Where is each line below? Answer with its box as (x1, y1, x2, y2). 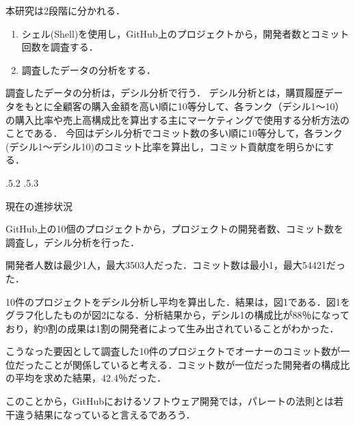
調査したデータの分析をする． (21, 62, 156, 77)
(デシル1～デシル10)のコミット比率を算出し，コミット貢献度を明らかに (5, 139, 325, 153)
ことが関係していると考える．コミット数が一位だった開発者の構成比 (43, 357, 350, 371)
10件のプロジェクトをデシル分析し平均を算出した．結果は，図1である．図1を (5, 294, 350, 308)
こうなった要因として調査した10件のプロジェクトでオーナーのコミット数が (5, 344, 341, 358)
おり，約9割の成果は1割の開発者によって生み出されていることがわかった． (5, 321, 339, 335)
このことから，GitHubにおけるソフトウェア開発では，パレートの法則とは (5, 394, 334, 408)
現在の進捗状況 (5, 198, 73, 213)
